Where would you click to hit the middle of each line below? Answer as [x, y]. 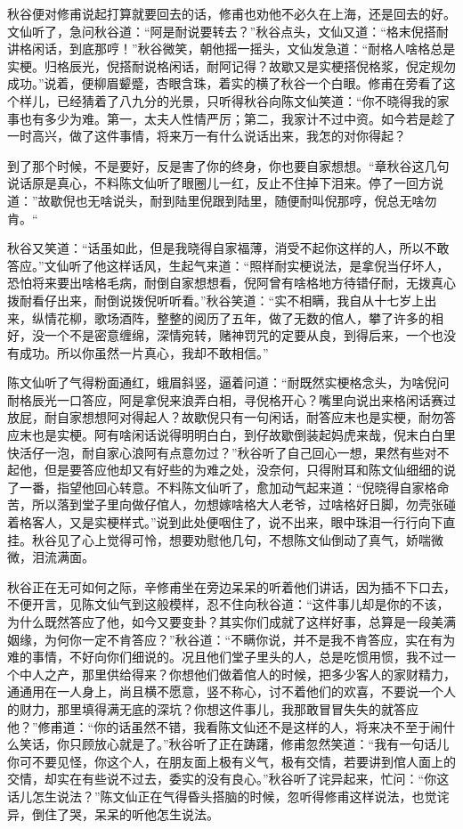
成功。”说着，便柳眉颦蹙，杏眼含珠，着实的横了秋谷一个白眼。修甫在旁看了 [225, 83]
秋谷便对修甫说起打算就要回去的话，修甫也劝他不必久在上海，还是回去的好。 [231, 13]
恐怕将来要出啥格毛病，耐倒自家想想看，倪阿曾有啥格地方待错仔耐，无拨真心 [231, 283]
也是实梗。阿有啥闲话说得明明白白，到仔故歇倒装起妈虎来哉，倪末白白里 [244, 435]
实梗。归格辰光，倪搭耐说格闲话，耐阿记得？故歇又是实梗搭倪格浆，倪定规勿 [231, 65]
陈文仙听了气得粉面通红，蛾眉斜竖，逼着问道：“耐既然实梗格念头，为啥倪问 [228, 382]
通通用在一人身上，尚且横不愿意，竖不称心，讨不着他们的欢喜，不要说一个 [225, 691]
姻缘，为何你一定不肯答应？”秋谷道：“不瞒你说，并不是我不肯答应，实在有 [225, 639]
